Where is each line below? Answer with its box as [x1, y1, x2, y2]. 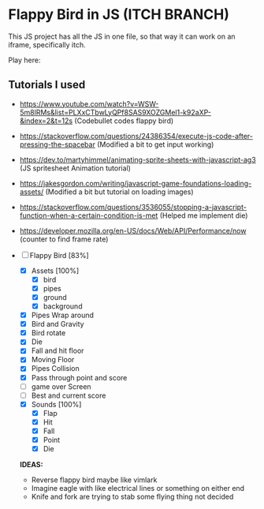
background [43, 301, 83, 311]
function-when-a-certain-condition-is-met [19, 211, 158, 220]
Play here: [8, 55, 41, 65]
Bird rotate [31, 328, 66, 338]
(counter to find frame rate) [19, 234, 109, 244]
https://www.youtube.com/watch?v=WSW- [19, 99, 159, 108]
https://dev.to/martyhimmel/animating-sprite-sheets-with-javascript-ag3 [19, 155, 256, 164]
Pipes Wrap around [31, 310, 95, 320]
